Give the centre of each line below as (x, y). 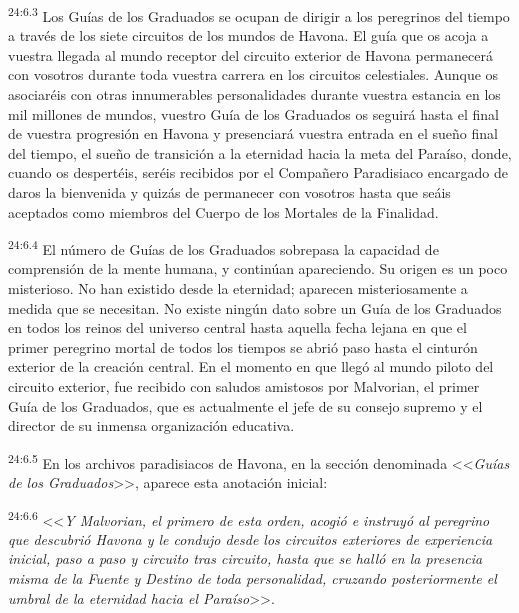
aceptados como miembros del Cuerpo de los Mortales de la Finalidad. (223, 211)
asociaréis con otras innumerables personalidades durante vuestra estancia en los (254, 94)
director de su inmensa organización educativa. (151, 425)
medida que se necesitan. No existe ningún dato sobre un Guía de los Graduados (255, 307)
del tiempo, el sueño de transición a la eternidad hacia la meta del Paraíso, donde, (260, 152)
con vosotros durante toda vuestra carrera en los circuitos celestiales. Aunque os (253, 74)
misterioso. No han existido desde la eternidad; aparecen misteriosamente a (238, 288)
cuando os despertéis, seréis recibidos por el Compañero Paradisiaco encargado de (258, 172)
